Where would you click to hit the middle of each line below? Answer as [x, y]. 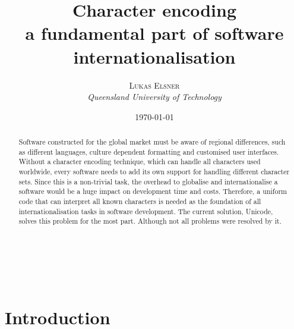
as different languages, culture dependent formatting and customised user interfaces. [149, 151]
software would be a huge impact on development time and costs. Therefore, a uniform [153, 191]
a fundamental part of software [154, 33]
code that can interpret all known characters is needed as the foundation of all [140, 201]
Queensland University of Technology [154, 97]
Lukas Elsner [154, 85]
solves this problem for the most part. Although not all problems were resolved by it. [150, 221]
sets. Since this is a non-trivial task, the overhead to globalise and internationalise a [148, 181]
